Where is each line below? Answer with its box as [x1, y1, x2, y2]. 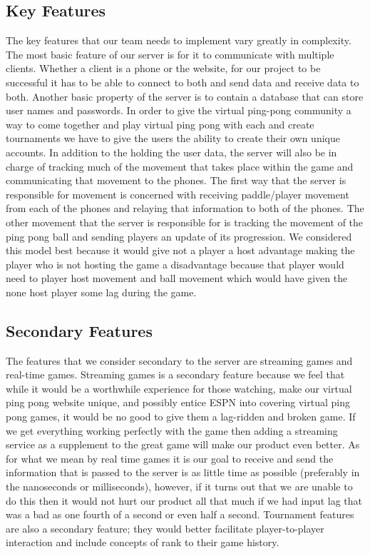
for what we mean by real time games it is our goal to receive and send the [6, 450, 334, 465]
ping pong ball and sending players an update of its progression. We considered [6, 228, 352, 243]
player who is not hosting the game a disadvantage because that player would [6, 256, 344, 271]
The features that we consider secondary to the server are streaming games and [6, 353, 353, 368]
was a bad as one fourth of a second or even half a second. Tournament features [6, 507, 354, 522]
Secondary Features [6, 319, 153, 341]
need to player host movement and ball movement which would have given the [6, 271, 348, 286]
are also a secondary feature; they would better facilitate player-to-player [6, 520, 324, 535]
